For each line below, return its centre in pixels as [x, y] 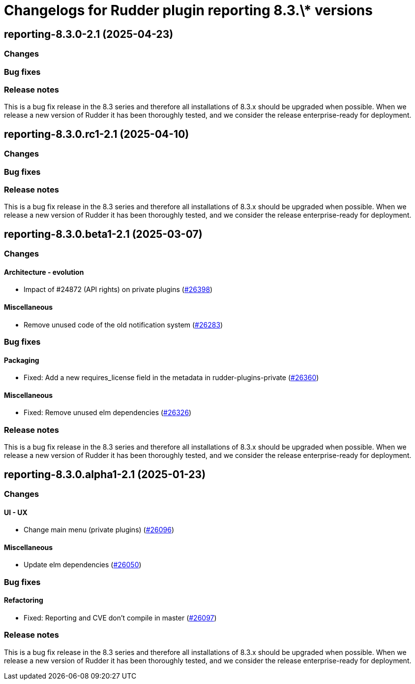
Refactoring [24, 600]
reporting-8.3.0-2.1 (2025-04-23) [89, 34]
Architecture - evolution [44, 272]
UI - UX [16, 512]
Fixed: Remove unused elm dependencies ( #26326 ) [108, 413]
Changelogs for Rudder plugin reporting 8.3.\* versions [188, 10]
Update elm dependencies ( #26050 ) [83, 565]
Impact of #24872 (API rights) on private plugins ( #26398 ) [118, 290]
